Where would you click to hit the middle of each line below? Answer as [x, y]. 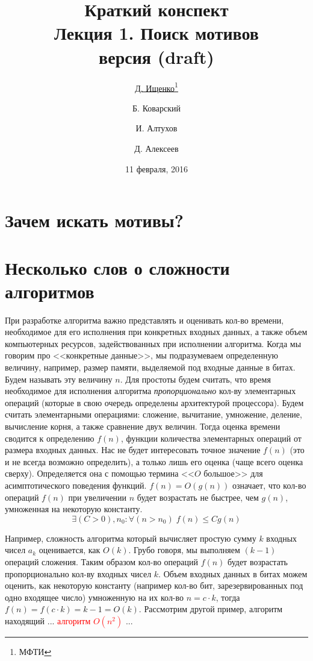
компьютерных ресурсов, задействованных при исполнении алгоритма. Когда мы [153, 343]
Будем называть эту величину [59, 379]
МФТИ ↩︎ [35, 651]
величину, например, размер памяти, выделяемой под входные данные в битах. [150, 367]
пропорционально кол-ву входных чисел [78, 573]
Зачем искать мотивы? [94, 220]
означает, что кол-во [269, 485]
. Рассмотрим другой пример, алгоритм [211, 609]
